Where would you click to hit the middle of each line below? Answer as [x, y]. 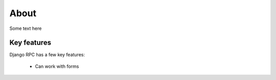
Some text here [26, 28]
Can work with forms [57, 66]
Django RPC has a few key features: [47, 55]
